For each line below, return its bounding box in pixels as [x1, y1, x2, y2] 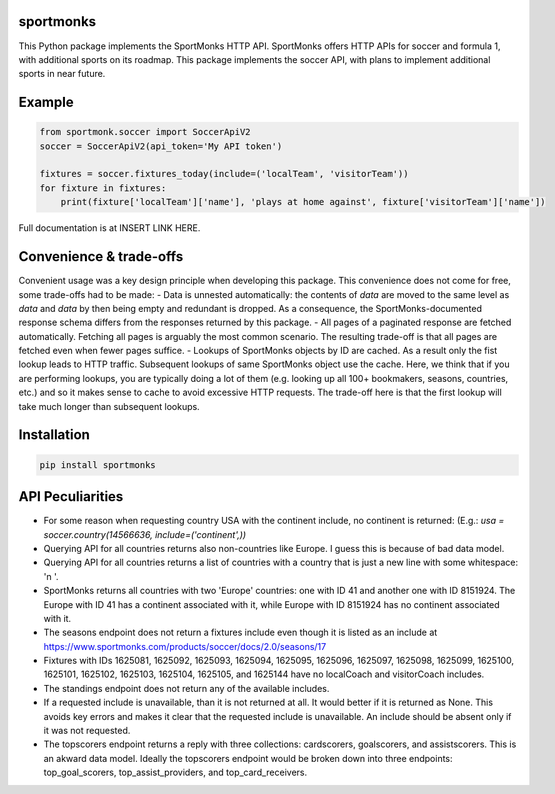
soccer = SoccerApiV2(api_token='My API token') [39, 140, 283, 152]
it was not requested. [43, 725, 131, 737]
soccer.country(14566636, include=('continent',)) [43, 528, 247, 540]
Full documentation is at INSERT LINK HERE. [18, 222, 201, 234]
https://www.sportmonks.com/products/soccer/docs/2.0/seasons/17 [43, 640, 327, 652]
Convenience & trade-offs [18, 248, 184, 265]
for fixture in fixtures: [39, 182, 167, 194]
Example [18, 94, 74, 111]
